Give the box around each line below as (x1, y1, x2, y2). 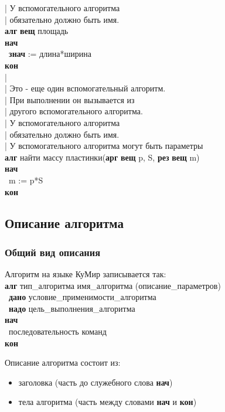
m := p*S (8, 173, 43, 186)
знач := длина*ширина (9, 47, 91, 60)
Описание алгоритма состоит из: (5, 356, 121, 369)
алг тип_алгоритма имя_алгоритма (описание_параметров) (5, 279, 221, 291)
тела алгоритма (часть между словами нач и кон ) (18, 396, 197, 408)
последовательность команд (8, 325, 107, 338)
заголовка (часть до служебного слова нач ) (18, 376, 173, 388)
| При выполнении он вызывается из (5, 93, 135, 105)
